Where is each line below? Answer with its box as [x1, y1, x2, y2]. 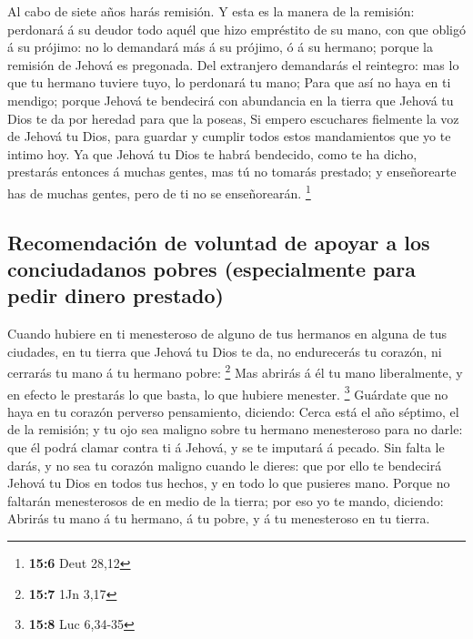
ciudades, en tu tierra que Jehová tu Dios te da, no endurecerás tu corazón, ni [7, 341, 442, 360]
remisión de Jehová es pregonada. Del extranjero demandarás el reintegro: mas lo [7, 55, 459, 74]
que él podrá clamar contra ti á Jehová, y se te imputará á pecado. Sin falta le [7, 438, 445, 457]
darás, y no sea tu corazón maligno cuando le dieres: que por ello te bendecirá [7, 455, 442, 474]
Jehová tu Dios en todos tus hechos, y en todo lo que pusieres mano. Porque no [7, 473, 450, 492]
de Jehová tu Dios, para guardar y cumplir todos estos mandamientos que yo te [7, 127, 451, 146]
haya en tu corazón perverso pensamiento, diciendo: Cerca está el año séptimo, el [7, 401, 459, 421]
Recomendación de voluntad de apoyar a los [7, 228, 430, 256]
